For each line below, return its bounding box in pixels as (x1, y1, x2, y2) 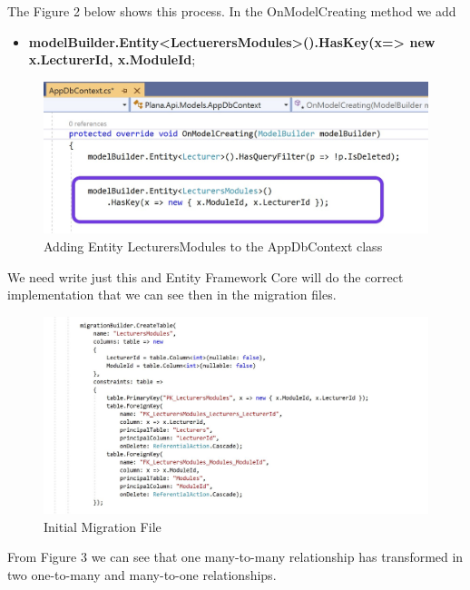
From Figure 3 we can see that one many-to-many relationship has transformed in (7, 547, 464, 566)
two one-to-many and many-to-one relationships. (7, 565, 277, 584)
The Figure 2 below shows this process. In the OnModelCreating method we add (7, 2, 456, 20)
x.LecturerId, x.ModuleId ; (28, 50, 196, 69)
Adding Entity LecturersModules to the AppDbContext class (44, 237, 383, 256)
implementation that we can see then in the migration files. (7, 285, 337, 304)
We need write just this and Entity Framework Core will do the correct (7, 267, 404, 286)
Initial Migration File (44, 516, 162, 536)
